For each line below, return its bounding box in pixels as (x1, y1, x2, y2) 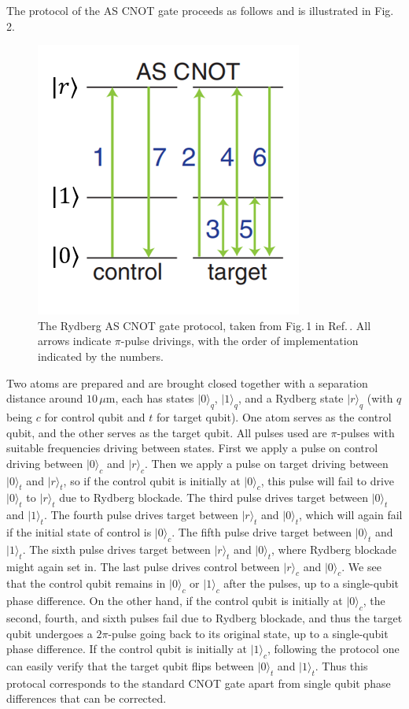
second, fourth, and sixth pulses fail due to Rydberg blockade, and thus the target (6, 609, 403, 625)
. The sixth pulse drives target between (22, 540, 211, 557)
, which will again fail (299, 507, 403, 523)
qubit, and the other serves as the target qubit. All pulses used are (6, 424, 327, 440)
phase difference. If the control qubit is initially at (6, 640, 247, 657)
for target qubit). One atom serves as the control (156, 408, 392, 425)
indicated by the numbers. (38, 347, 164, 364)
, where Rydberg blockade (271, 540, 396, 557)
